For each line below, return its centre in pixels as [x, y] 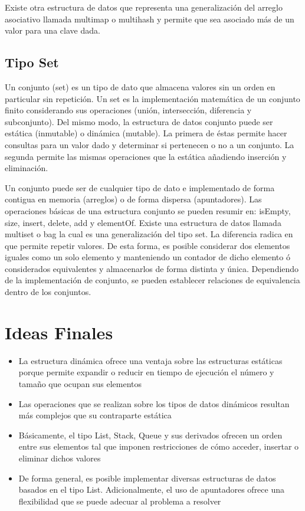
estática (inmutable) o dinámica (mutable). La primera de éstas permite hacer [146, 133]
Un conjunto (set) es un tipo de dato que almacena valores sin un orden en [140, 86]
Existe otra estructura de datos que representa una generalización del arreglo [144, 7]
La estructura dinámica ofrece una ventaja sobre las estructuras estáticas [150, 360]
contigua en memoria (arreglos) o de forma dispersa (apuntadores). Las [133, 199]
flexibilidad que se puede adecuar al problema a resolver [120, 501]
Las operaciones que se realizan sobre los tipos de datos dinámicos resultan [154, 403]
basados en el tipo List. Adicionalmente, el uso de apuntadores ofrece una [151, 489]
